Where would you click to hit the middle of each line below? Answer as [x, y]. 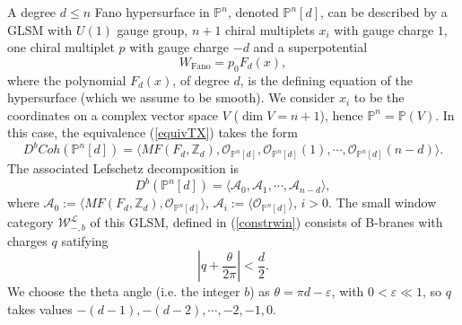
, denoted [253, 12]
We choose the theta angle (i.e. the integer [124, 291]
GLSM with [40, 29]
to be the [379, 97]
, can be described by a [384, 12]
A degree [32, 12]
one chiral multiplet [61, 47]
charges [27, 240]
